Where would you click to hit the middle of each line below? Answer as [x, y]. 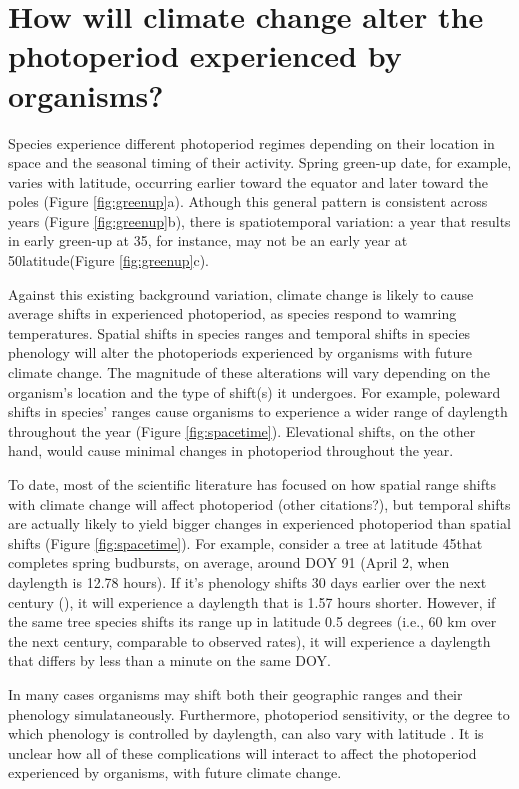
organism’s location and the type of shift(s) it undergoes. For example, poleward [254, 391]
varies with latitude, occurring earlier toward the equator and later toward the [248, 181]
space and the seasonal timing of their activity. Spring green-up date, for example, [260, 162]
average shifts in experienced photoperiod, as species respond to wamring [232, 313]
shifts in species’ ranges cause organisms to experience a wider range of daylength [258, 411]
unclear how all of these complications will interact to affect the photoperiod [242, 752]
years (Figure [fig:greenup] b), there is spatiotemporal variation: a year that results [259, 220]
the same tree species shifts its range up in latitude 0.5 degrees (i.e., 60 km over [252, 621]
